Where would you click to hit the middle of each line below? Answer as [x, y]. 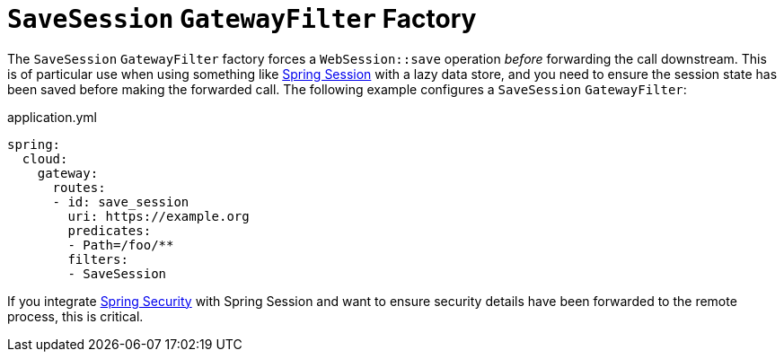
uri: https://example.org [159, 216]
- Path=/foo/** [121, 245]
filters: [98, 259]
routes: [79, 187]
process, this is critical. [75, 316]
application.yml [52, 117]
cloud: [45, 158]
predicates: [110, 230]
